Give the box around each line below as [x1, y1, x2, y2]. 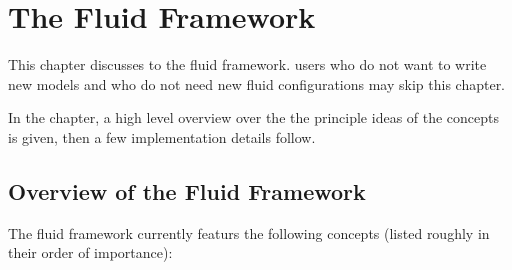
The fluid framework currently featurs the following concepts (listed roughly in [8, 222, 490, 243]
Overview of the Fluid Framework [8, 175, 366, 206]
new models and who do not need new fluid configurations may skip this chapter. [8, 73, 506, 94]
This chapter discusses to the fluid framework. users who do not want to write [8, 54, 487, 75]
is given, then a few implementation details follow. [8, 126, 316, 147]
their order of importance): [8, 242, 173, 263]
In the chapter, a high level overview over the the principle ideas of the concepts [8, 107, 500, 128]
